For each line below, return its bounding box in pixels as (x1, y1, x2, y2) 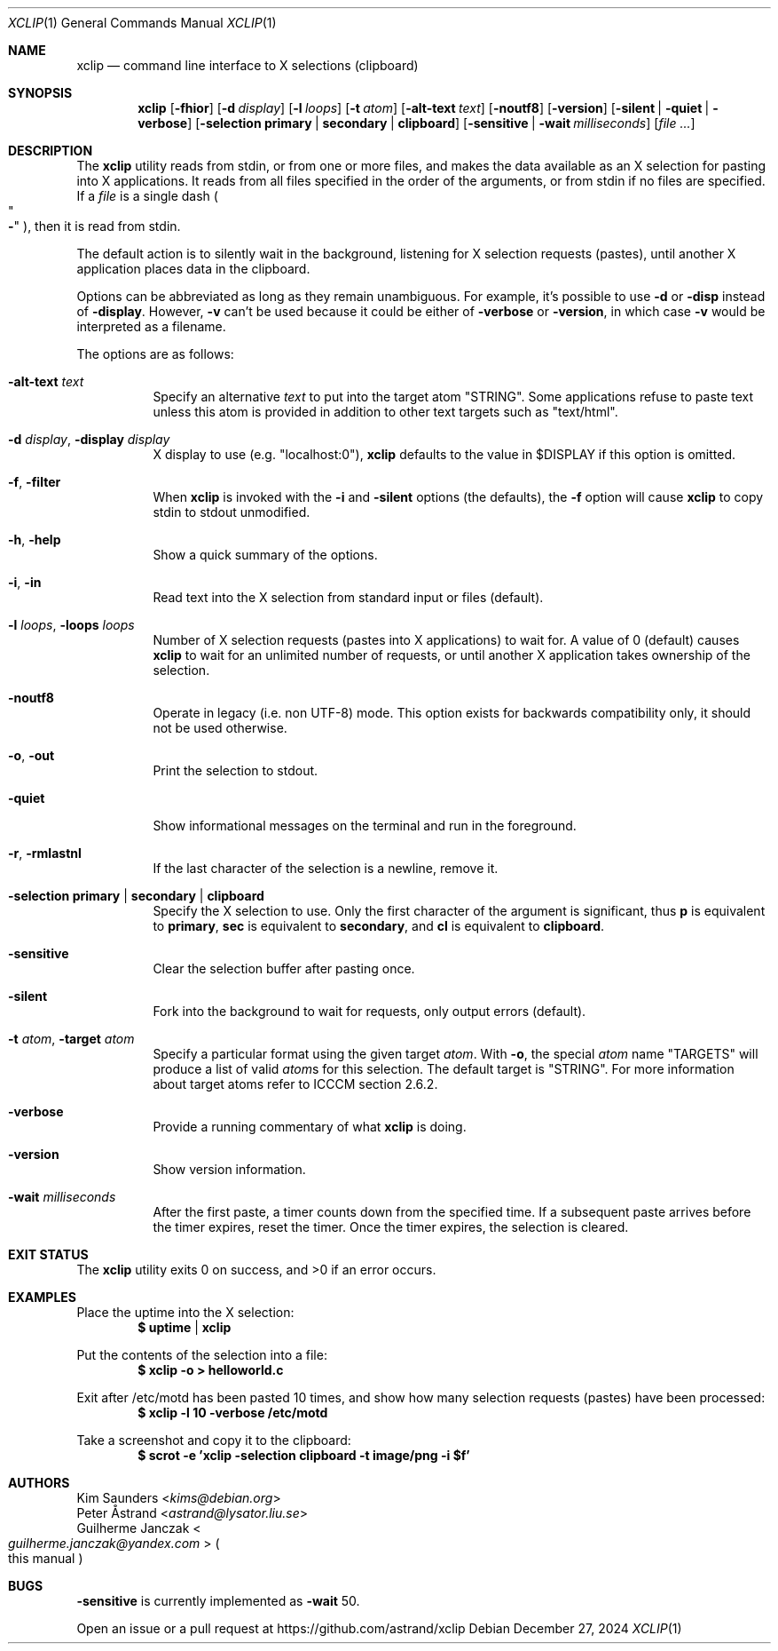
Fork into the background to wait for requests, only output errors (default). (153, 1004, 586, 1019)
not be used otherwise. (153, 720, 287, 735)
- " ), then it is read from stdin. (8, 218, 181, 234)
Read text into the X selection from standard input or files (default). (153, 590, 544, 605)
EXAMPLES (8, 1290, 76, 1305)
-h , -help (8, 532, 61, 547)
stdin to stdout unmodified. (153, 504, 310, 520)
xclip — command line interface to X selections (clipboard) (76, 58, 419, 73)
